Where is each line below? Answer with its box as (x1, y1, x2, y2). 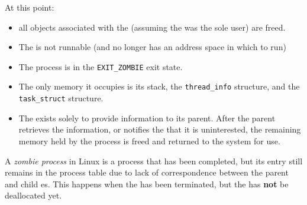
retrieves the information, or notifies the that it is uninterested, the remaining (18, 123, 301, 135)
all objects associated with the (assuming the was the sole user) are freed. (18, 21, 286, 33)
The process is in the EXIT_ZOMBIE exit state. (18, 60, 183, 72)
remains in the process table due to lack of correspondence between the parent (5, 166, 289, 178)
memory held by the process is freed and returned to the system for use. (18, 134, 280, 147)
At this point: (5, 1, 54, 13)
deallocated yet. (5, 189, 62, 201)
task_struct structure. (18, 92, 104, 104)
